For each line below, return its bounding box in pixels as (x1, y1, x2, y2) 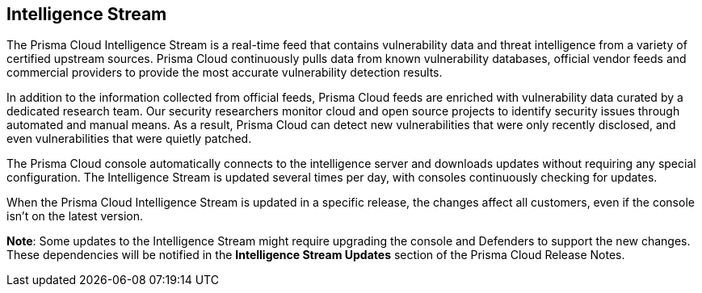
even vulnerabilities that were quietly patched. (6, 132, 252, 146)
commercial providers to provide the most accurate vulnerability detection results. (6, 65, 443, 80)
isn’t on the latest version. (6, 209, 143, 224)
